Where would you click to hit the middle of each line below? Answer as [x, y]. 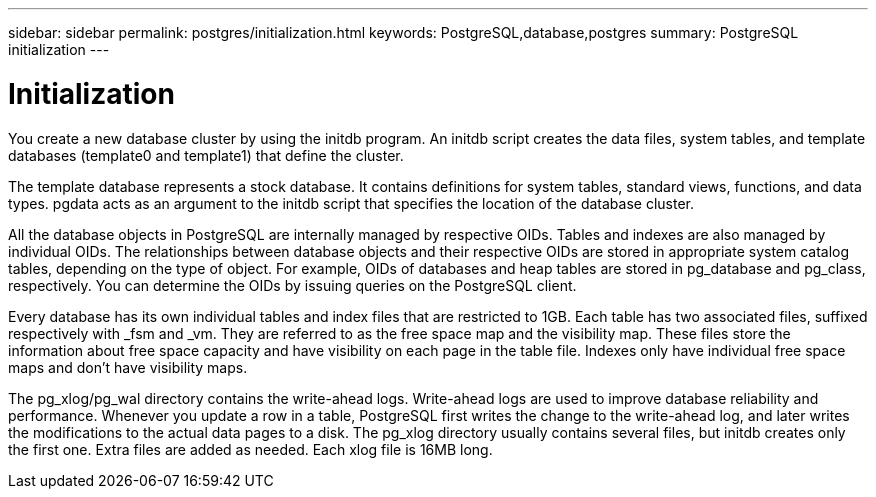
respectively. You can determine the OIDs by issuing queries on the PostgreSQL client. [292, 285]
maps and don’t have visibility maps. [128, 367]
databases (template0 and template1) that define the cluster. [206, 155]
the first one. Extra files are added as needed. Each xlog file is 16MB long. [250, 449]
